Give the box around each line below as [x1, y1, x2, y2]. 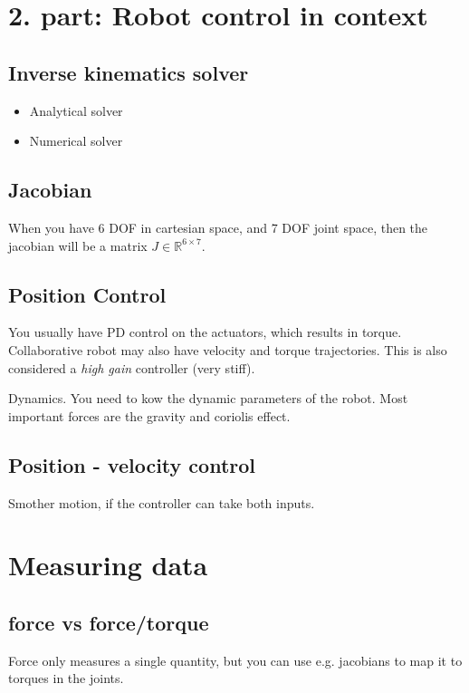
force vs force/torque [8, 608, 209, 636]
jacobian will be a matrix [8, 236, 148, 255]
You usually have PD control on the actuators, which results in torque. [8, 322, 402, 342]
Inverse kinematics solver [8, 58, 249, 86]
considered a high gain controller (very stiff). [8, 358, 255, 377]
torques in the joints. [8, 669, 124, 688]
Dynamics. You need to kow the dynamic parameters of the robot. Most [8, 389, 408, 408]
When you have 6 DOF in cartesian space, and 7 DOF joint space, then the [8, 217, 428, 236]
